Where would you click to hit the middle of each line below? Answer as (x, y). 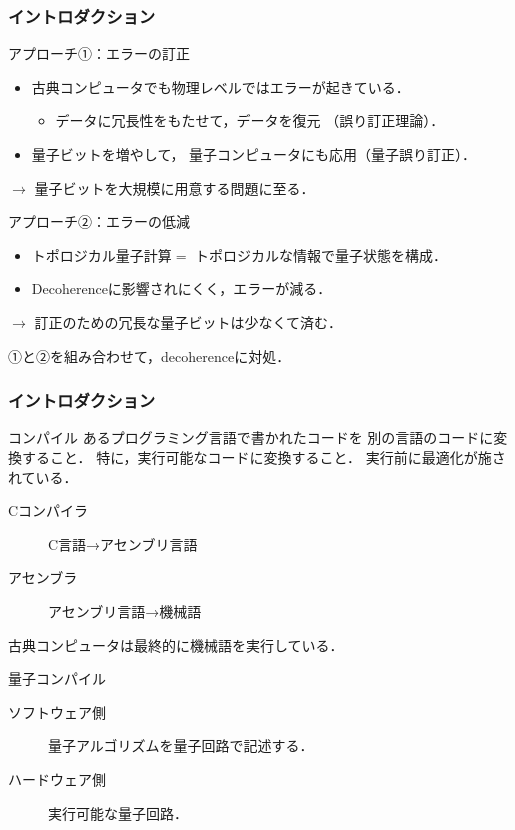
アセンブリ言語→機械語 (125, 610)
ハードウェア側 (57, 778)
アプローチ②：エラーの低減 (99, 221)
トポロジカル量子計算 (101, 254)
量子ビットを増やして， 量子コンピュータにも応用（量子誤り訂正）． (254, 154)
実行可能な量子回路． (118, 812)
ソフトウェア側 (57, 711)
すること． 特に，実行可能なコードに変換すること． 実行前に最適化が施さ (263, 456)
